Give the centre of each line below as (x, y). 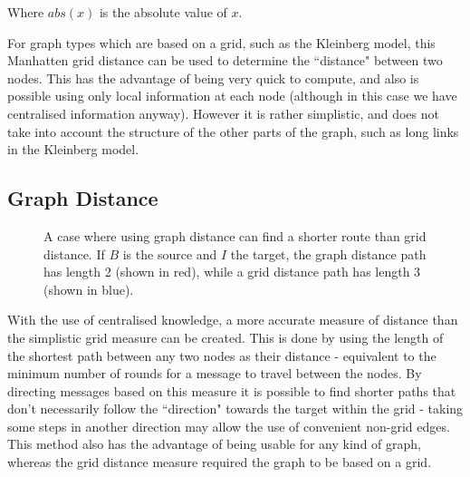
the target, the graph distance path (328, 253)
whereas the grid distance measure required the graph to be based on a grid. (220, 462)
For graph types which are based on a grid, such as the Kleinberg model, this (221, 42)
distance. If (74, 253)
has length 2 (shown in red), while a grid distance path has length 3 (232, 272)
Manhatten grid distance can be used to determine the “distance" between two (225, 60)
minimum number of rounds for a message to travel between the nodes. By (215, 373)
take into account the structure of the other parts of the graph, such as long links (233, 131)
